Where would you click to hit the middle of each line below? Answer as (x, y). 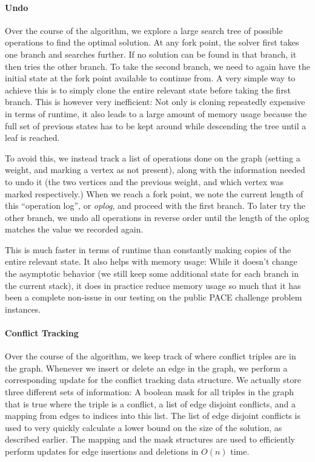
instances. (23, 309)
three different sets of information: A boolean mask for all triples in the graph (149, 392)
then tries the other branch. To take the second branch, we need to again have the (157, 66)
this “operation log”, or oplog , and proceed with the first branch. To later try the (155, 206)
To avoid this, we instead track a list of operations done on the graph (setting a (153, 158)
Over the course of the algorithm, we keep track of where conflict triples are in (151, 356)
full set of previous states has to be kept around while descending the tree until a (156, 125)
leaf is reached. (32, 138)
